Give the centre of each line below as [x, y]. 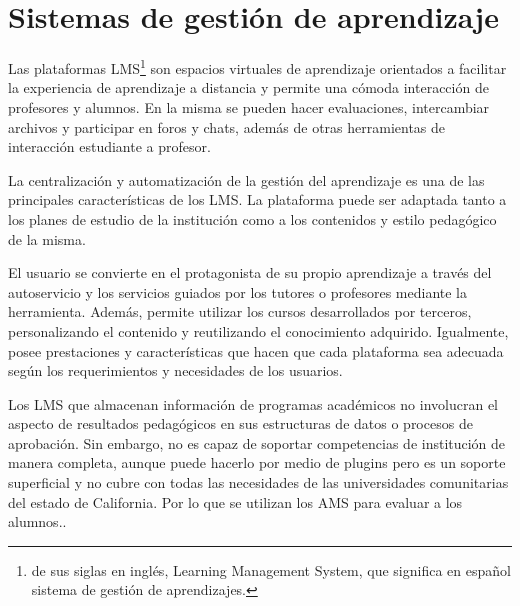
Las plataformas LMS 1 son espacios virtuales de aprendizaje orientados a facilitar [257, 66]
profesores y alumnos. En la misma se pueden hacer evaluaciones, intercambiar [249, 106]
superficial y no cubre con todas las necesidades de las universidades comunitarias [258, 482]
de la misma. [47, 238]
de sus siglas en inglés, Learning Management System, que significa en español [271, 569]
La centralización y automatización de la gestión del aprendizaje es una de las [246, 179]
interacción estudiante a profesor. [109, 146]
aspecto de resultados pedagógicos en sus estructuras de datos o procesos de [240, 423]
